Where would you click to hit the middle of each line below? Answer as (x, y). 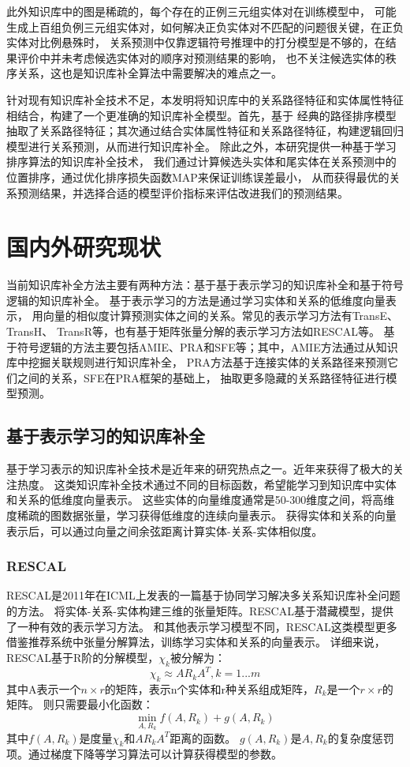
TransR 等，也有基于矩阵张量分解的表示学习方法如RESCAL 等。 (218, 331)
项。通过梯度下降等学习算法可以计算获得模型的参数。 (144, 754)
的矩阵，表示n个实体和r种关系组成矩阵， (209, 688)
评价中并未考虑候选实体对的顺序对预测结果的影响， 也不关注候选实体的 (201, 57)
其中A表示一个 (44, 688)
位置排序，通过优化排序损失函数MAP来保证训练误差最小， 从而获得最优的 (198, 177)
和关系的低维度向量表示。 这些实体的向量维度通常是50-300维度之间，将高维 (201, 500)
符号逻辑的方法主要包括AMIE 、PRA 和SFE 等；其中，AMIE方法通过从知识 (207, 346)
